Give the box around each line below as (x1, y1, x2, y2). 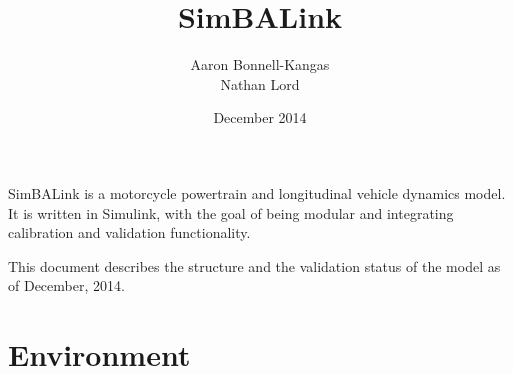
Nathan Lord (220, 73, 300, 94)
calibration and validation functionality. (8, 222, 251, 243)
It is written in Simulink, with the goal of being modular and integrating (8, 202, 454, 223)
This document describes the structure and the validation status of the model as (8, 255, 501, 276)
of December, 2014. (8, 275, 125, 296)
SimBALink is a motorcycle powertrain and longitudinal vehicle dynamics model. (8, 182, 506, 203)
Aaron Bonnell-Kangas (190, 54, 330, 75)
